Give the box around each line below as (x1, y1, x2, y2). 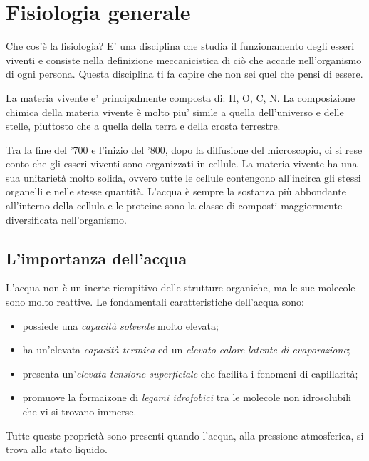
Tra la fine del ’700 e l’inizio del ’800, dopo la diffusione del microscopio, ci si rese (6, 142, 363, 157)
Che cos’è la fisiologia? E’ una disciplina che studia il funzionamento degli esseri (6, 38, 355, 53)
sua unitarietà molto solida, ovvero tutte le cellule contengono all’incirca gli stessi (6, 170, 361, 185)
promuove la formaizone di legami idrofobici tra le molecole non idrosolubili (22, 390, 351, 405)
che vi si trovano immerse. (22, 404, 137, 419)
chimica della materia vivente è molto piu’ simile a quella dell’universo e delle (6, 104, 344, 119)
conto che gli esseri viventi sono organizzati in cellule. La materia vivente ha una (6, 156, 358, 171)
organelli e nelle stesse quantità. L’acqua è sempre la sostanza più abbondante (6, 184, 346, 199)
